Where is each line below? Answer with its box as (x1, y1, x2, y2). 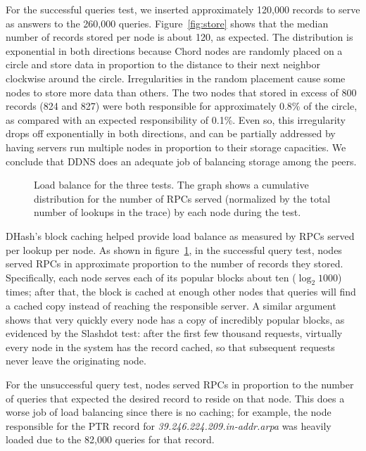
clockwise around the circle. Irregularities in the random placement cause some (6, 70, 346, 85)
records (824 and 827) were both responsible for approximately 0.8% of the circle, (6, 99, 358, 113)
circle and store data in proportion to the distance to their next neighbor (6, 57, 320, 72)
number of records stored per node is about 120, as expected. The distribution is (6, 30, 353, 44)
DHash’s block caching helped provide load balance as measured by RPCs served (6, 228, 355, 243)
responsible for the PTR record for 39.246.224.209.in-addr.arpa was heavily (6, 418, 332, 433)
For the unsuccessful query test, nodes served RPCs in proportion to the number (6, 377, 354, 392)
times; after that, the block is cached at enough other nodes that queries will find (6, 284, 356, 299)
